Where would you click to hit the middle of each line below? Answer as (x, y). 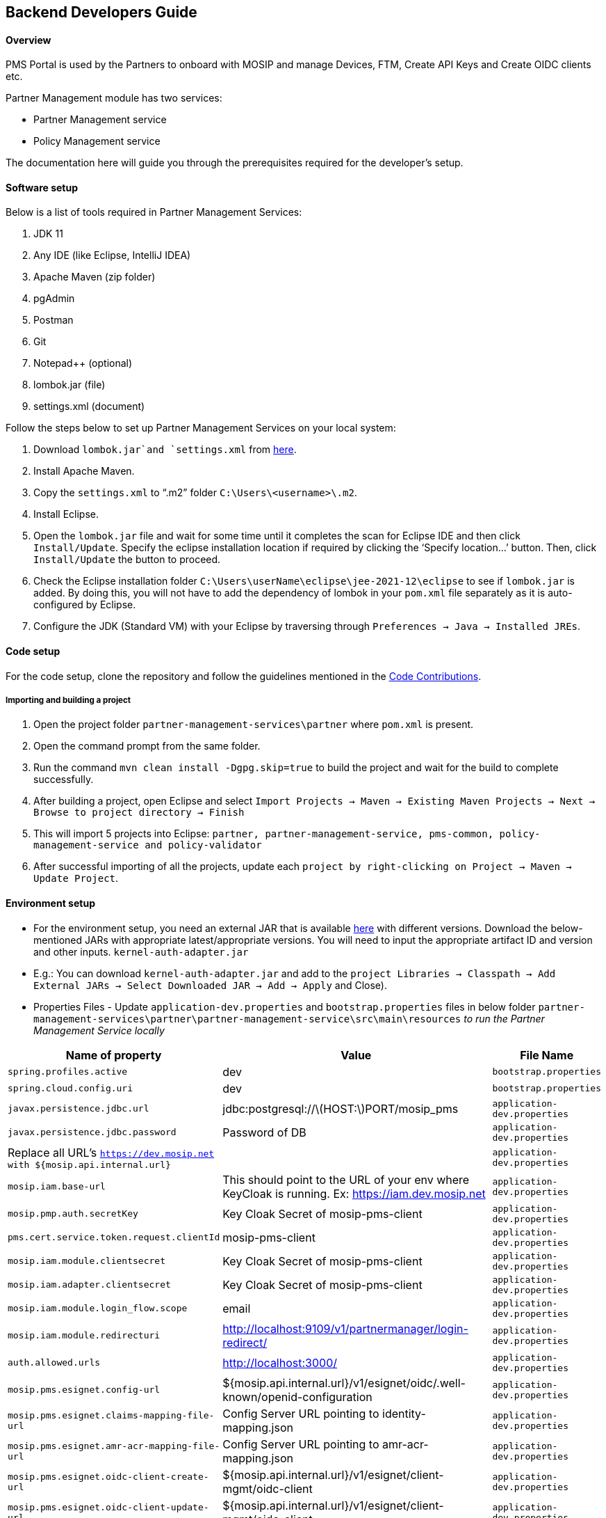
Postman (54, 320)
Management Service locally (99, 1030)
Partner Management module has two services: (114, 98)
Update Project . (76, 878)
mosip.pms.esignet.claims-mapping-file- (111, 1415)
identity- (404, 1413)
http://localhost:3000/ (280, 1362)
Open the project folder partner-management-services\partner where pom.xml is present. (254, 725)
